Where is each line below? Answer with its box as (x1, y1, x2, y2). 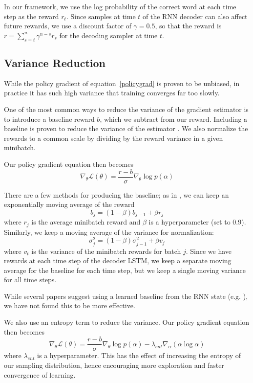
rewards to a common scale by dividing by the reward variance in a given (4, 133, 223, 143)
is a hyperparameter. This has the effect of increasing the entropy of (37, 350, 241, 360)
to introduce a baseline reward (4, 113, 95, 124)
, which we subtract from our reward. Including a (100, 113, 248, 124)
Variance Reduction (4, 55, 105, 70)
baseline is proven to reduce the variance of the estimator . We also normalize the (4, 123, 248, 134)
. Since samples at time (66, 11, 136, 21)
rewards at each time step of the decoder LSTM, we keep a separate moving (4, 255, 232, 266)
